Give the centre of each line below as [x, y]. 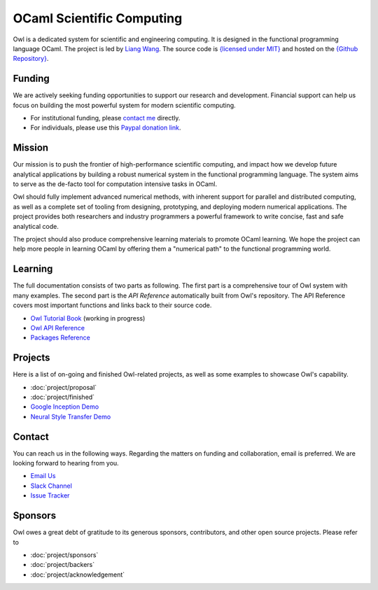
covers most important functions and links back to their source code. [112, 305]
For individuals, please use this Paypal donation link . [106, 128]
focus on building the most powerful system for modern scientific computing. [124, 105]
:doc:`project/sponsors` [64, 555]
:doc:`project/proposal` [64, 387]
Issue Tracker [50, 496]
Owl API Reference [58, 328]
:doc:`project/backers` [63, 565]
